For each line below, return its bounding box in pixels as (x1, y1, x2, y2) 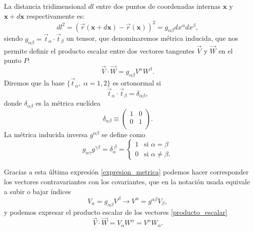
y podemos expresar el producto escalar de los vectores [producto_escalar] (4, 206, 227, 217)
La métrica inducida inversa (4, 129, 88, 139)
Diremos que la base (4, 78, 65, 88)
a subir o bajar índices (4, 186, 71, 196)
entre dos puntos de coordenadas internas (96, 1, 221, 11)
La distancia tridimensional (4, 1, 86, 11)
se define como (101, 129, 145, 139)
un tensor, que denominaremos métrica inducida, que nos (66, 33, 238, 43)
